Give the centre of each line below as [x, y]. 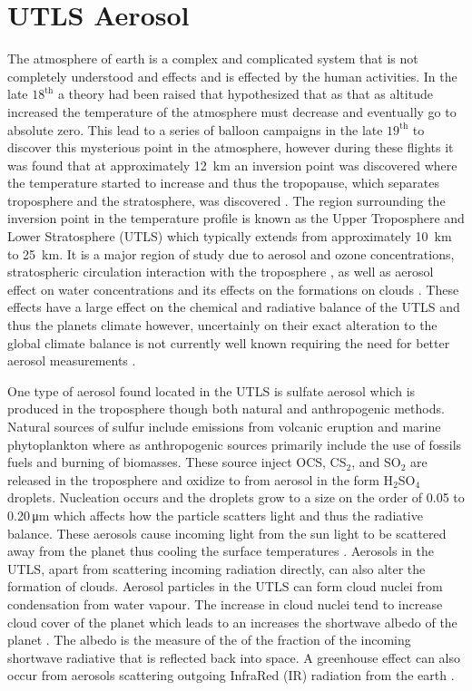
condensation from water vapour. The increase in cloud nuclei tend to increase [225, 603]
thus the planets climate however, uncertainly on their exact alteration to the [222, 325]
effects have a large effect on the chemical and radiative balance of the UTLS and [234, 307]
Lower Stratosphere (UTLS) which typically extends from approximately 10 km [230, 236]
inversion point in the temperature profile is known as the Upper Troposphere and [236, 218]
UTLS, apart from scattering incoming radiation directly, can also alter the [216, 568]
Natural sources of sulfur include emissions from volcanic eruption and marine [224, 426]
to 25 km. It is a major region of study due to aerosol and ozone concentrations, [231, 253]
